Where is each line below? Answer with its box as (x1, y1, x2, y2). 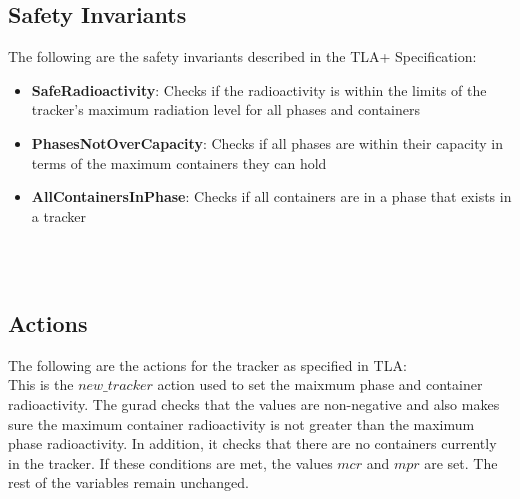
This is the (8, 374, 74, 395)
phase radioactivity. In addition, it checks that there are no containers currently (8, 433, 497, 454)
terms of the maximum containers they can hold (31, 152, 327, 173)
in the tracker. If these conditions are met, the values (8, 452, 333, 473)
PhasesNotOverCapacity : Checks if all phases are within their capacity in (31, 132, 504, 153)
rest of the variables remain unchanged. (8, 472, 249, 493)
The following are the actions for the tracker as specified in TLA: (8, 354, 407, 375)
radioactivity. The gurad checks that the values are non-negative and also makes (8, 393, 500, 414)
